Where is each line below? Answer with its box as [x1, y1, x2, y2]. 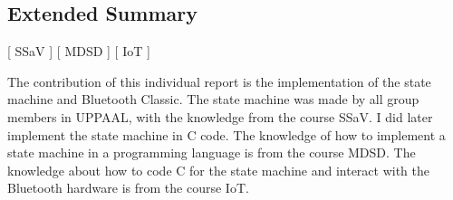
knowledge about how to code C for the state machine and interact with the [7, 160, 430, 179]
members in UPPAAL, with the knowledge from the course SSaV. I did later [7, 107, 433, 126]
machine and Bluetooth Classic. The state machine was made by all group [7, 90, 419, 109]
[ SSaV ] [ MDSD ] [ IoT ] [7, 42, 150, 61]
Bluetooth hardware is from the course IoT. [7, 178, 249, 197]
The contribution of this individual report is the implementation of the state [7, 71, 431, 90]
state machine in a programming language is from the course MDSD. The [7, 143, 416, 162]
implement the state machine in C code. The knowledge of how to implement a [7, 125, 446, 144]
